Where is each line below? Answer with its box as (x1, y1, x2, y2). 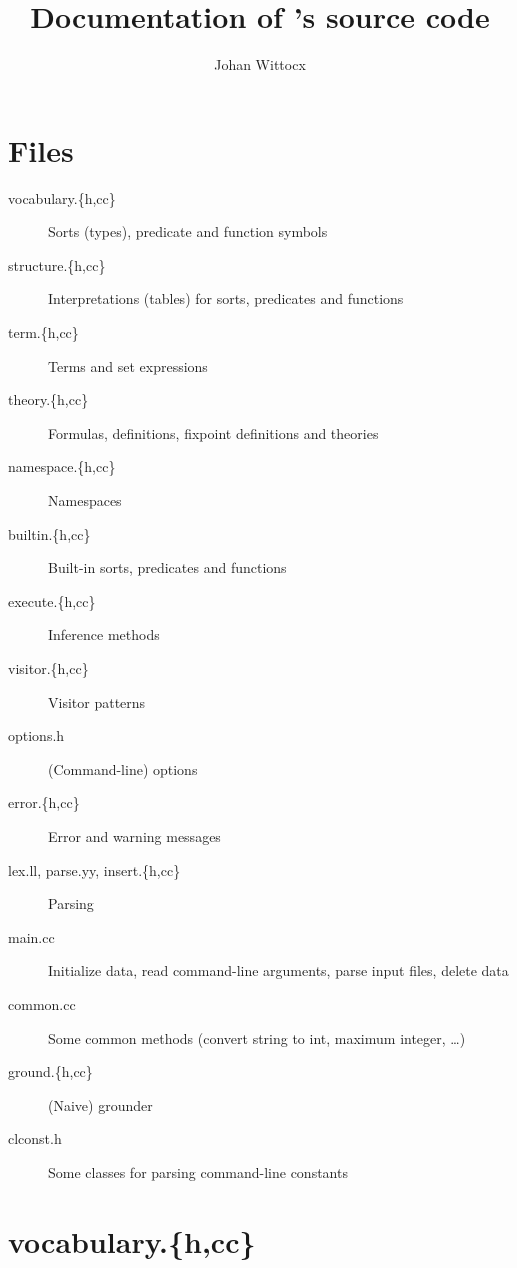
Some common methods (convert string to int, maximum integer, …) (48, 1027, 466, 1048)
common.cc (8, 993, 76, 1014)
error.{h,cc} (8, 792, 80, 813)
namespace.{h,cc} (8, 456, 116, 477)
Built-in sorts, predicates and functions (48, 557, 287, 578)
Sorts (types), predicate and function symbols (48, 221, 328, 242)
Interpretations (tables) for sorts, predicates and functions (48, 288, 404, 309)
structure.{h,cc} (8, 254, 106, 275)
